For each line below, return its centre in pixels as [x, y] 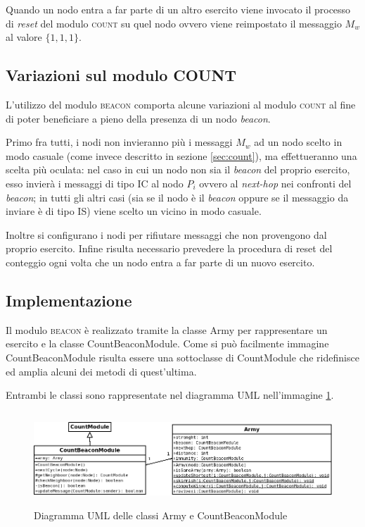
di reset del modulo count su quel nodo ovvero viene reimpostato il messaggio [174, 23]
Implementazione [69, 300]
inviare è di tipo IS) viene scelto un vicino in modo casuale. [134, 211]
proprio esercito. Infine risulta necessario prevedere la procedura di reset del [169, 248]
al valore [24, 37]
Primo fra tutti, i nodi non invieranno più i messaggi [119, 142]
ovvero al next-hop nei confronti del [275, 183]
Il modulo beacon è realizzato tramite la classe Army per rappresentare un [167, 329]
